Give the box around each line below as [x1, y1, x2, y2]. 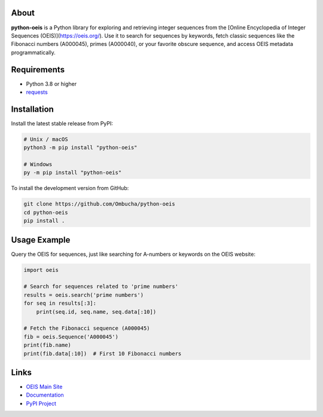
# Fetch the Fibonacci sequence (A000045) [23, 325, 150, 332]
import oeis [23, 266, 59, 273]
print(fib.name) [23, 342, 72, 349]
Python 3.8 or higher [26, 80, 77, 87]
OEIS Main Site [26, 383, 63, 391]
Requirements [11, 65, 65, 75]
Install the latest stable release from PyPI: [11, 119, 114, 127]
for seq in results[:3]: [23, 300, 97, 307]
